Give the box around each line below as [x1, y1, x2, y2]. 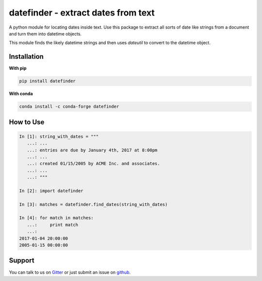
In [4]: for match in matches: [19, 215, 94, 221]
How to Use [9, 118, 45, 126]
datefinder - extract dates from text [9, 7, 155, 18]
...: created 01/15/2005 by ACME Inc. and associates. [27, 161, 160, 166]
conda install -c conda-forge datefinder [19, 104, 119, 109]
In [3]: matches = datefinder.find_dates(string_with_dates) [19, 201, 168, 207]
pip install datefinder [19, 78, 76, 84]
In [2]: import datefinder [19, 188, 83, 194]
